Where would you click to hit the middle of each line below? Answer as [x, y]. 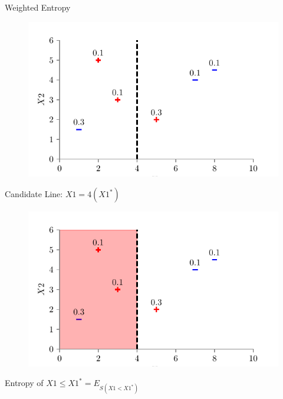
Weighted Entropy [38, 7]
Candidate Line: [34, 194]
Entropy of [24, 383]
